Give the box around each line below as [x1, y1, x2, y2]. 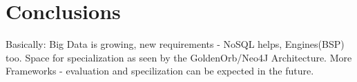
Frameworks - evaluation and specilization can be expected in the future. [6, 64, 314, 78]
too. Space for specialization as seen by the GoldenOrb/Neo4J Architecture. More [6, 50, 352, 64]
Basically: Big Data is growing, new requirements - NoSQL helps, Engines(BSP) [6, 37, 345, 51]
